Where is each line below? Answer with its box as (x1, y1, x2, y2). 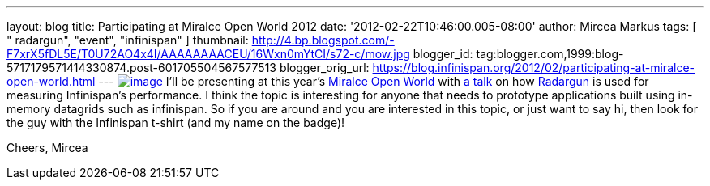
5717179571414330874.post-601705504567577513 (6, 61, 276, 74)
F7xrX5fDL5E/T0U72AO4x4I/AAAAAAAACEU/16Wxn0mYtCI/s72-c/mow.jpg (6, 47, 410, 61)
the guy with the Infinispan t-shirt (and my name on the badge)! (6, 116, 345, 129)
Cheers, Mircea (6, 141, 88, 154)
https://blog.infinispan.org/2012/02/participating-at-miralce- (372, 61, 695, 74)
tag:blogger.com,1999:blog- (476, 47, 624, 61)
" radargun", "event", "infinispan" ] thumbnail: (6, 33, 249, 47)
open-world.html (6, 74, 96, 88)
